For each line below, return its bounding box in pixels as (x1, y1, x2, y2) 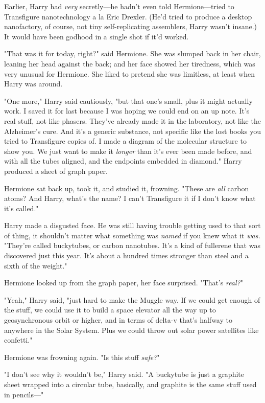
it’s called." (4, 203, 39, 213)
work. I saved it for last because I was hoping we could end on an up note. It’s (4, 105, 250, 116)
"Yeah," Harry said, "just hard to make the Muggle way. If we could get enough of (4, 294, 260, 305)
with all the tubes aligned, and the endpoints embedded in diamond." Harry (4, 155, 242, 166)
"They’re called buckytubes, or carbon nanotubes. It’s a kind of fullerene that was (4, 240, 260, 251)
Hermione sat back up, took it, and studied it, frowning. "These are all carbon (4, 183, 249, 193)
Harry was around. (4, 78, 63, 89)
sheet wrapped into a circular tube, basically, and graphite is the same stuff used (4, 379, 257, 389)
